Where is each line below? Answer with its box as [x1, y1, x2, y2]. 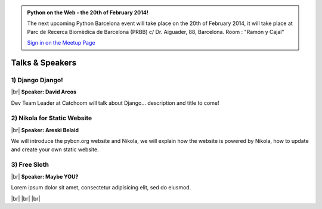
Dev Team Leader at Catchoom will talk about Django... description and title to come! [11, 99, 220, 107]
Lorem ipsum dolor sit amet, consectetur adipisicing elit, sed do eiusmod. [11, 184, 191, 191]
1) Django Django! [11, 76, 64, 84]
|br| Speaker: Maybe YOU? [11, 173, 79, 180]
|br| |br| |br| [11, 195, 41, 202]
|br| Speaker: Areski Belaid [11, 126, 79, 133]
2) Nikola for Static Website [11, 114, 92, 122]
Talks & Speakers [11, 57, 77, 68]
